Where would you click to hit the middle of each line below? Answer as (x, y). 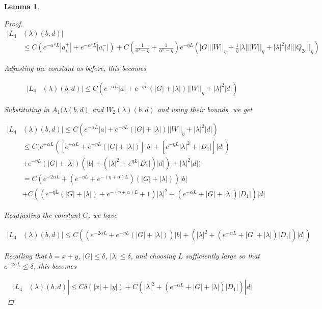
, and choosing (153, 256)
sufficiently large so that (222, 256)
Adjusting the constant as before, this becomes (75, 68)
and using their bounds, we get (205, 109)
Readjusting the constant (42, 214)
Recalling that (25, 256)
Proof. (14, 23)
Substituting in (27, 109)
